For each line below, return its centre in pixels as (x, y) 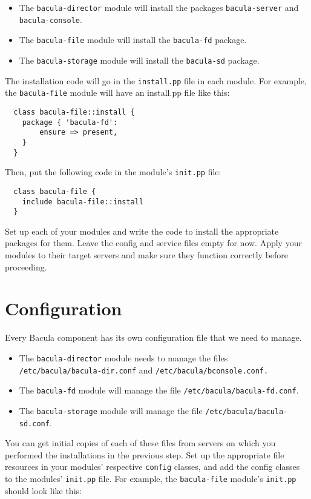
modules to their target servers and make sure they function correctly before (147, 255)
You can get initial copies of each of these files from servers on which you (140, 443)
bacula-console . (51, 19)
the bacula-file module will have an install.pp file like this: (117, 92)
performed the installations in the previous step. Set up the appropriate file (145, 454)
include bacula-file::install (83, 202)
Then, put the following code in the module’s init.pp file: (113, 172)
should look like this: (43, 490)
